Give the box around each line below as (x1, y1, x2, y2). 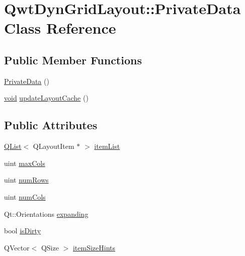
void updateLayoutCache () (4, 93, 89, 103)
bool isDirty (4, 225, 41, 236)
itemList (94, 141, 120, 151)
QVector (4, 242, 30, 252)
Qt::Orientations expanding (4, 208, 89, 219)
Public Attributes (4, 117, 98, 133)
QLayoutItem (33, 141, 74, 151)
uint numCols (4, 191, 46, 202)
